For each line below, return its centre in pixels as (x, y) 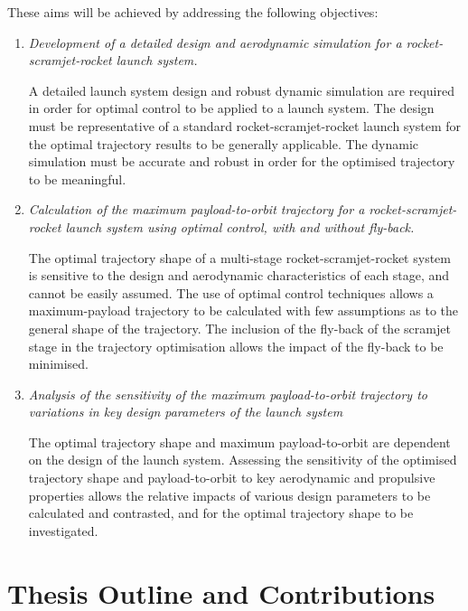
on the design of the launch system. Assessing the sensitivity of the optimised (243, 460)
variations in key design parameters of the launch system (186, 412)
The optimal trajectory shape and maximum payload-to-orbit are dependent (239, 442)
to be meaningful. (77, 179)
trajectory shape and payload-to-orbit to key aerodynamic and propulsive (232, 478)
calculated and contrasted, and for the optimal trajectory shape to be (221, 513)
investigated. (63, 530)
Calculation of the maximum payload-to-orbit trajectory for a (197, 209)
